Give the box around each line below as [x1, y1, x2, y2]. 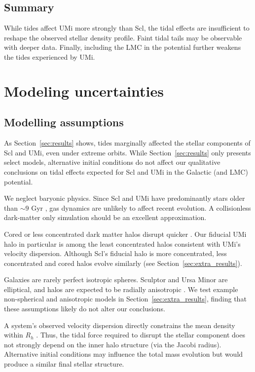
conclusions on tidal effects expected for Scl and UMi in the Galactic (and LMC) [4, 166, 248, 177]
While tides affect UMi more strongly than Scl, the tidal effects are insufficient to [4, 23, 250, 33]
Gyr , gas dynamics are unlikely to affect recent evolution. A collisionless [31, 202, 251, 213]
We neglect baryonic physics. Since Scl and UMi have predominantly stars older [4, 193, 245, 203]
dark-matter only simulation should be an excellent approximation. [4, 212, 207, 223]
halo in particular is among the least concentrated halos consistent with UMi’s [4, 238, 241, 249]
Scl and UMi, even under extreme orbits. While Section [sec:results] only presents [4, 147, 251, 157]
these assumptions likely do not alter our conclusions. [4, 303, 165, 314]
